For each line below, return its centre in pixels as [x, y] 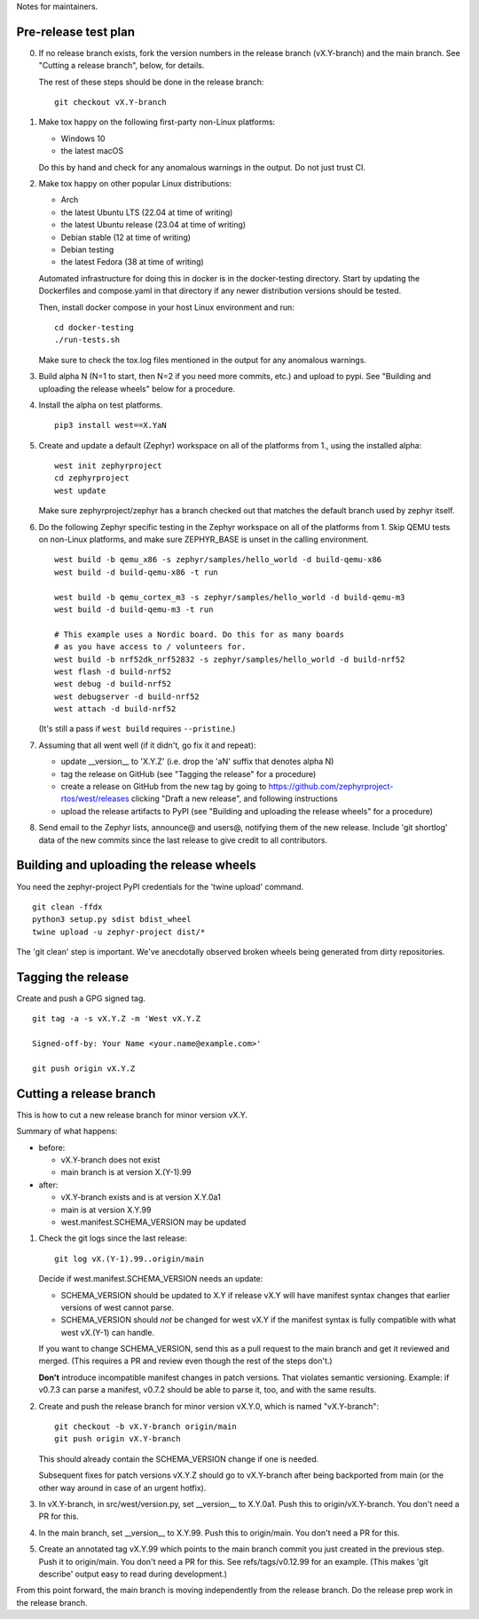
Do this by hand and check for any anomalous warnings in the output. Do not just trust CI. [202, 167]
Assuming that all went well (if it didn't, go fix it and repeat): [147, 745]
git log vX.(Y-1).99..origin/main [129, 1258]
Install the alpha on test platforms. [101, 405]
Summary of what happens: [67, 1131]
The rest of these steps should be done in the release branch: [151, 82]
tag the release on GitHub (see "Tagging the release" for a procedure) [188, 774]
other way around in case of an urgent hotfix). [122, 1488]
